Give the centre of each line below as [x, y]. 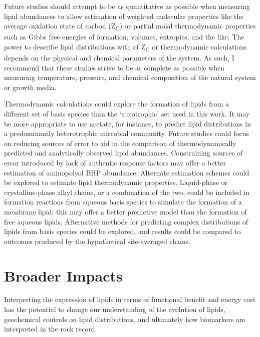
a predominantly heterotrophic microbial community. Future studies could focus [127, 133]
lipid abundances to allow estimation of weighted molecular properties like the [124, 16]
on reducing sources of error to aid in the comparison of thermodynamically [120, 143]
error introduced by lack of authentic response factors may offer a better [115, 162]
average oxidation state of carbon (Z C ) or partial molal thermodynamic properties [130, 26]
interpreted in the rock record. [51, 329]
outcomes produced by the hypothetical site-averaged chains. [97, 241]
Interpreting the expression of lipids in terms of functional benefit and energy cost [130, 299]
